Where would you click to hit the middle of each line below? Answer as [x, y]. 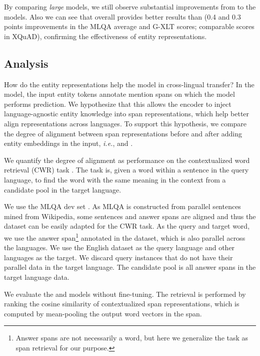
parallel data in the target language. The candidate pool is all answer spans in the [130, 267]
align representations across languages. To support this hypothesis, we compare [125, 123]
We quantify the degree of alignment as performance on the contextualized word [127, 160]
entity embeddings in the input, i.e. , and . [68, 143]
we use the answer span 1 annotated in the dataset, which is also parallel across [125, 237]
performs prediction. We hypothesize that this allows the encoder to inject [118, 104]
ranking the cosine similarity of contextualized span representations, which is [122, 304]
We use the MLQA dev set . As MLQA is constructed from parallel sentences [122, 206]
